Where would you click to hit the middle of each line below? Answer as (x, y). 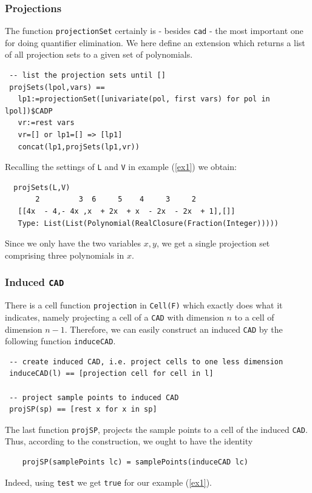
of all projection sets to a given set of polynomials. (99, 54)
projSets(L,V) (42, 187)
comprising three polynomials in (65, 255)
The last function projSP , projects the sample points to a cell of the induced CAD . (156, 429)
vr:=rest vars (46, 123)
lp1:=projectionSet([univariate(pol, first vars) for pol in (144, 99)
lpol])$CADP (29, 111)
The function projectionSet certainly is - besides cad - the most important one (154, 31)
